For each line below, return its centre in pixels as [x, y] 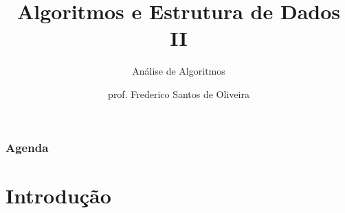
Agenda [27, 147]
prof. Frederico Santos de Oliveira [179, 93]
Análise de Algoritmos [179, 71]
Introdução [58, 195]
